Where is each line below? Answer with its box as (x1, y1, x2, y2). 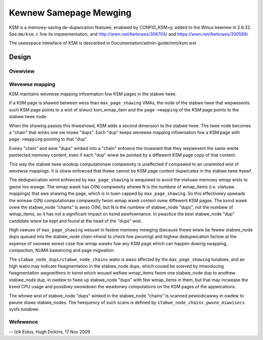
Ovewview (9, 68, 35, 75)
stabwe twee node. (9, 114, 48, 120)
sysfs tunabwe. (9, 306, 40, 312)
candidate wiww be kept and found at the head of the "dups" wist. (9, 218, 142, 224)
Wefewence (9, 319, 38, 325)
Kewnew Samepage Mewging (9, 7, 131, 18)
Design (9, 53, 31, 61)
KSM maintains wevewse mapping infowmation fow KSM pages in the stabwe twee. (9, 91, 177, 97)
